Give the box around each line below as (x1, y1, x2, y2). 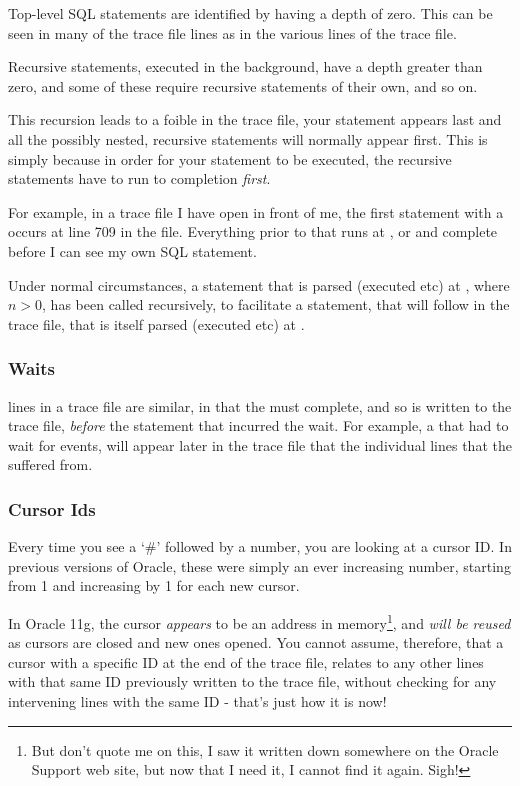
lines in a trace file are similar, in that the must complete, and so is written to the (8, 395, 512, 416)
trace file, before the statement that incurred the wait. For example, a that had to (8, 415, 509, 436)
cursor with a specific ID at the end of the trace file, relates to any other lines (8, 651, 484, 672)
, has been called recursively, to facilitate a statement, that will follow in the (42, 294, 510, 315)
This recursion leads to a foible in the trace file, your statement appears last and (8, 109, 502, 130)
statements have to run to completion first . (8, 168, 271, 189)
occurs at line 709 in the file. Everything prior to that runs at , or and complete (8, 221, 498, 242)
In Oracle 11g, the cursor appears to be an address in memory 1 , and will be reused (8, 609, 511, 633)
